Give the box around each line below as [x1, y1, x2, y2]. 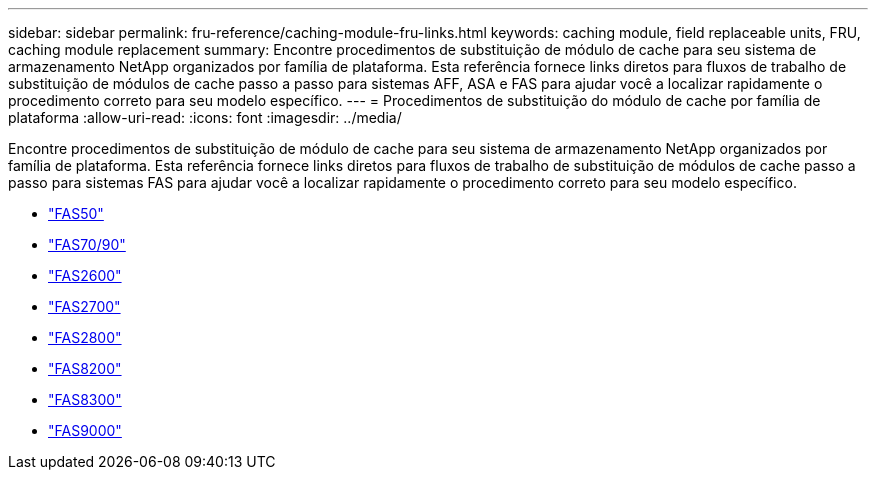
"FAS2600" [48, 267, 122, 284]
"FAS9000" [48, 422, 122, 439]
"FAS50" [48, 205, 104, 222]
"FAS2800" [48, 329, 122, 346]
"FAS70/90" [48, 236, 126, 253]
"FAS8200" [48, 360, 122, 377]
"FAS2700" [48, 298, 121, 315]
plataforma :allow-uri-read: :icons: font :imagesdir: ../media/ [8, 109, 402, 126]
